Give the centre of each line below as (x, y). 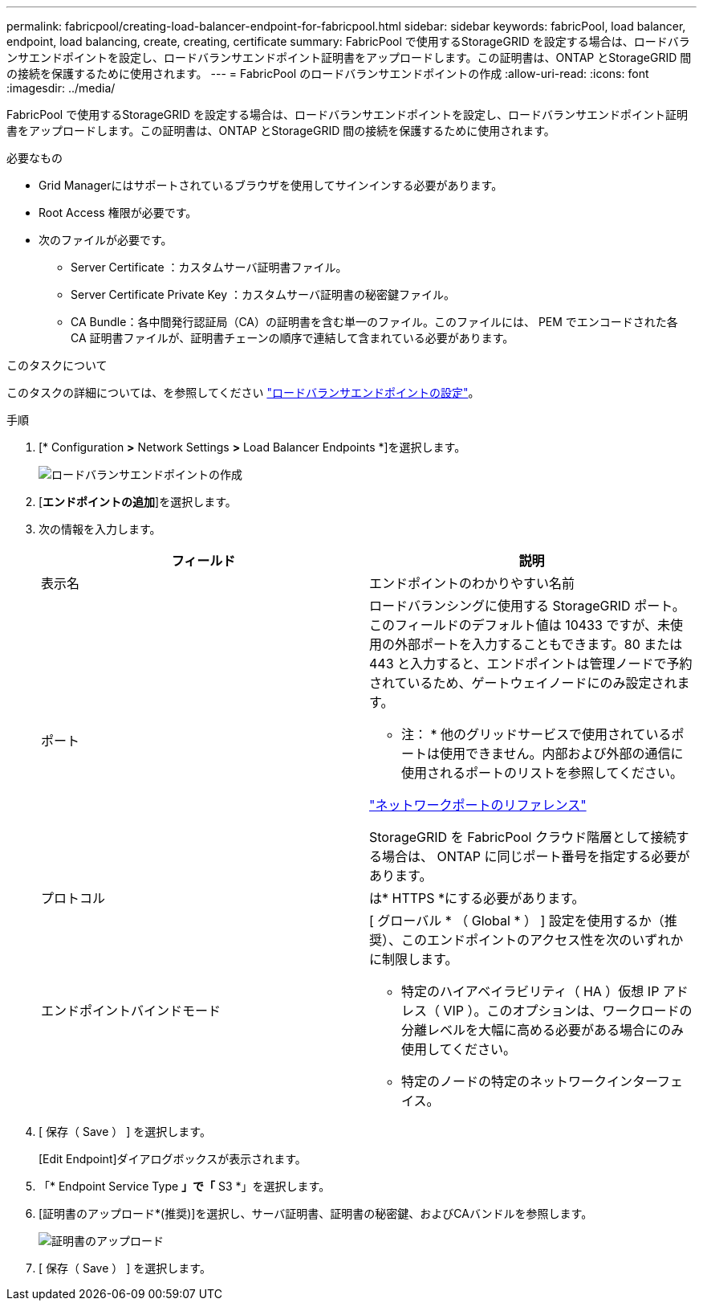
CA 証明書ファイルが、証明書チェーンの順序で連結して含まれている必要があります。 (293, 338)
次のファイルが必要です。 (106, 240)
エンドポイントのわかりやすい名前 (472, 583)
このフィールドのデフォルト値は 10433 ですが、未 (520, 625)
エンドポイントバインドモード (131, 1011)
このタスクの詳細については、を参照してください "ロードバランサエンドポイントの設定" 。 (243, 392)
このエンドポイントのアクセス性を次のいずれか (542, 940)
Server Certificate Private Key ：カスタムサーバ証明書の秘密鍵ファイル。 (263, 294)
